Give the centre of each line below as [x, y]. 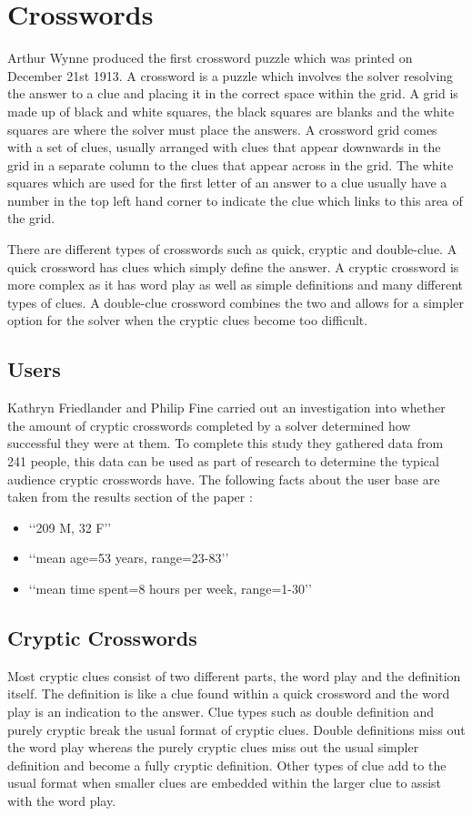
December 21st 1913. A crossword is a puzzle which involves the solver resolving [231, 75]
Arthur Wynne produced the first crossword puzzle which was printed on [210, 58]
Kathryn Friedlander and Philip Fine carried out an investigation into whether [226, 408]
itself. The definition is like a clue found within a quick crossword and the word [229, 694]
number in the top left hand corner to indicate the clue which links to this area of [235, 200]
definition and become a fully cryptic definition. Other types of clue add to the [227, 765]
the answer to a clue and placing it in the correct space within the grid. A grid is [233, 93]
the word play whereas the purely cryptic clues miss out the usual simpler [213, 747]
